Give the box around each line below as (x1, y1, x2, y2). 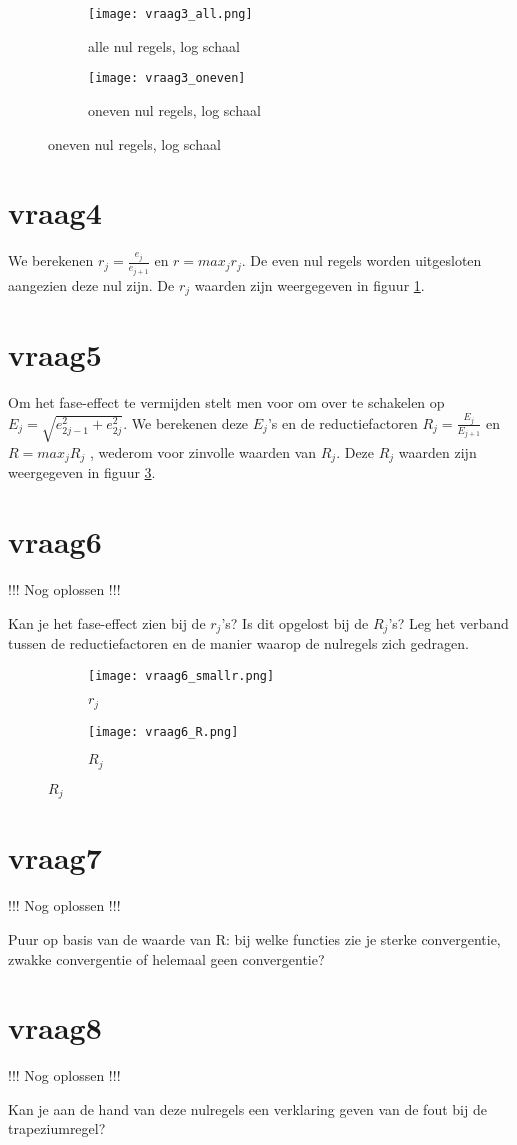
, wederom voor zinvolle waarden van (89, 441, 317, 462)
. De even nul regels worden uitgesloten (241, 250, 482, 271)
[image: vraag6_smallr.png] (88, 668, 275, 683)
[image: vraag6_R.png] (88, 724, 239, 739)
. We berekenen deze (123, 412, 249, 433)
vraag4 (8, 192, 102, 233)
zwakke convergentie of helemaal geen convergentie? (8, 948, 325, 969)
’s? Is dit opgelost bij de (221, 612, 369, 633)
